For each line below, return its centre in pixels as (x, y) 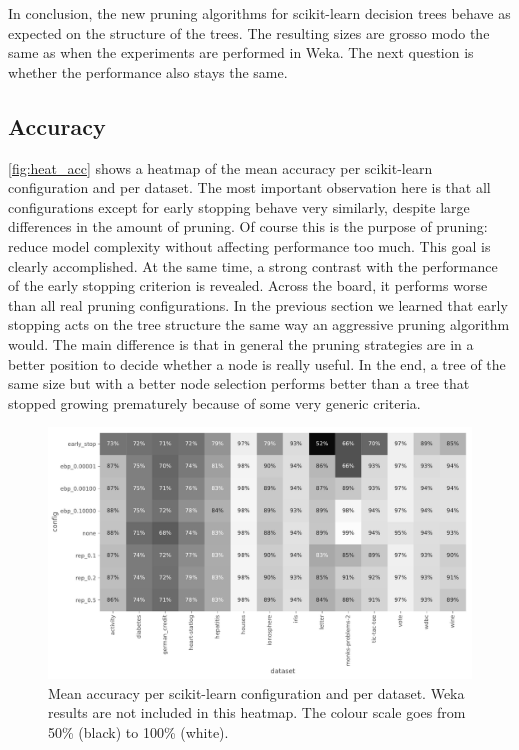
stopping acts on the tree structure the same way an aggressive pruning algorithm (259, 324)
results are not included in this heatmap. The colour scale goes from (257, 712)
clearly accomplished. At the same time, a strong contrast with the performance (253, 265)
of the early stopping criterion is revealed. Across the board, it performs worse (248, 285)
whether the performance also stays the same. (148, 71)
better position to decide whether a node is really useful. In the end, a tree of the (257, 363)
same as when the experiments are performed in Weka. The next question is (241, 52)
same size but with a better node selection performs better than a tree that (239, 383)
